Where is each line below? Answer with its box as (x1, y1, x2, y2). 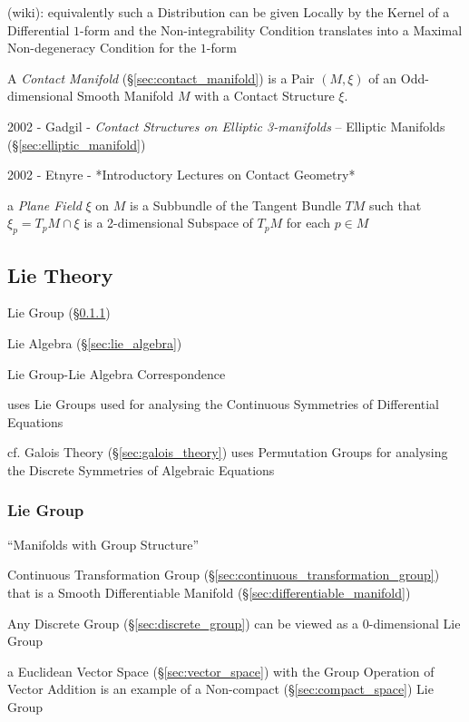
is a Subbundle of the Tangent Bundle (130, 195, 341, 214)
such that (368, 195, 422, 214)
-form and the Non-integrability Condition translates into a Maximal (79, 20, 463, 39)
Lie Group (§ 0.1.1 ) (7, 303, 111, 322)
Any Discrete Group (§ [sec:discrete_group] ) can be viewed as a (7, 613, 359, 632)
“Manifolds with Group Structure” (7, 534, 200, 553)
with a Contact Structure (194, 86, 335, 105)
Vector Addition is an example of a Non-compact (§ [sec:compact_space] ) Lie (7, 679, 434, 698)
